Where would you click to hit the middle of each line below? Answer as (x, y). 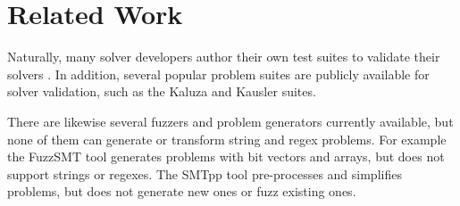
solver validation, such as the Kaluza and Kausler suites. (162, 91)
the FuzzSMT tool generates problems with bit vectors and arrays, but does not (226, 157)
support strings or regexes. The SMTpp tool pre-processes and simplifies (205, 173)
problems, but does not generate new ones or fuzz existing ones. (182, 191)
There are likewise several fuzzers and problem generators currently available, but (230, 121)
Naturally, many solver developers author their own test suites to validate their (224, 57)
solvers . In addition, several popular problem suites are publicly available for (218, 74)
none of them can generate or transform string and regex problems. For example (227, 139)
